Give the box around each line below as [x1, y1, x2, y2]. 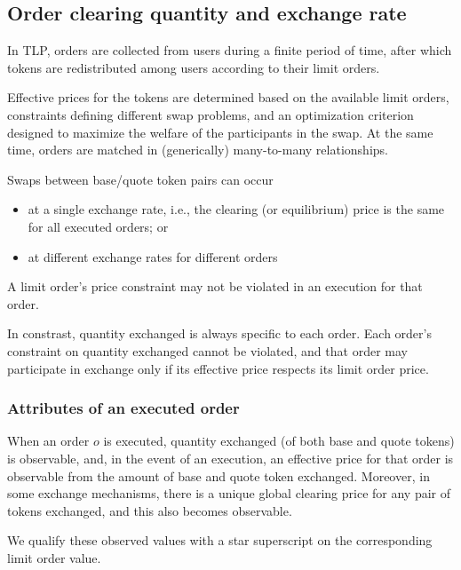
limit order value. [7, 548, 101, 566]
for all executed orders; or [28, 217, 169, 235]
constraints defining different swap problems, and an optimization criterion [7, 105, 414, 123]
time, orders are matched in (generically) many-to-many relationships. [7, 140, 388, 159]
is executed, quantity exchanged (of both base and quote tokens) [103, 431, 455, 450]
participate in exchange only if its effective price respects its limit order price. [7, 359, 429, 377]
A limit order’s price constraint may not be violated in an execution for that [7, 277, 423, 296]
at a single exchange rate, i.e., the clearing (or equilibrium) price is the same [28, 200, 445, 218]
